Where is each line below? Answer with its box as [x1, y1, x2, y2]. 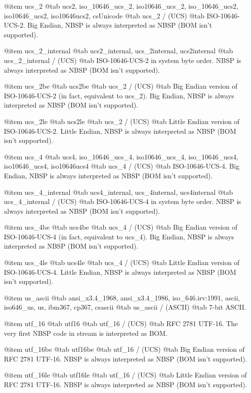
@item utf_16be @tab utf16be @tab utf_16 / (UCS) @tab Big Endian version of [4, 344, 245, 354]
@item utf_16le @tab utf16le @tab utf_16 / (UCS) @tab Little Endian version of [4, 370, 247, 380]
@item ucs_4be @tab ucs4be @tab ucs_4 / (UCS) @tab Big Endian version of [4, 222, 237, 232]
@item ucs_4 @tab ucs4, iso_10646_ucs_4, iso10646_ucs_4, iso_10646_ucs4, [4, 151, 238, 161]
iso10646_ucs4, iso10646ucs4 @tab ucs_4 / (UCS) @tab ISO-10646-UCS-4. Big [4, 161, 239, 171]
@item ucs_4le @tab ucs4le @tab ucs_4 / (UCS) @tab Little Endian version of [4, 257, 240, 267]
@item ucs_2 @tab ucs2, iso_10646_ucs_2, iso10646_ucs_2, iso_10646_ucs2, [4, 1, 238, 11]
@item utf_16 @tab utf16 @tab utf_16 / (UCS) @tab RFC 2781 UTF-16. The [4, 318, 238, 329]
